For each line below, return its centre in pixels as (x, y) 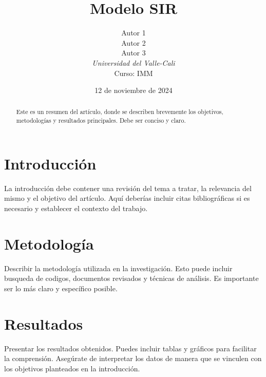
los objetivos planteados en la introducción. (72, 368)
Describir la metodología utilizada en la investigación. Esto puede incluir (118, 268)
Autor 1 (134, 33)
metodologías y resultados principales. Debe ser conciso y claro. (101, 120)
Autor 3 (134, 53)
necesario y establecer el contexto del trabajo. (76, 208)
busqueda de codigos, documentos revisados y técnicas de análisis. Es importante (131, 278)
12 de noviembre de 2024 (134, 90)
